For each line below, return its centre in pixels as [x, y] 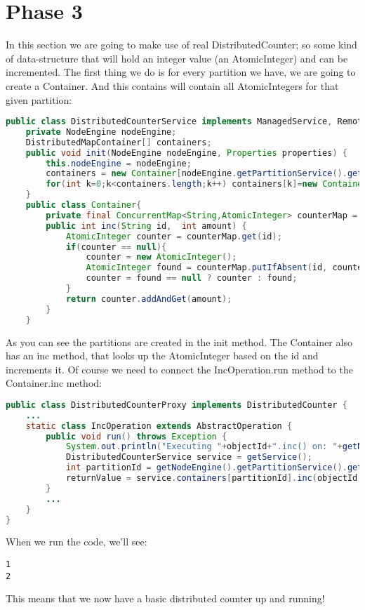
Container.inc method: [54, 383]
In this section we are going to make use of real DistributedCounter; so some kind [181, 45]
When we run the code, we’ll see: [77, 542]
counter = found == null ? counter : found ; [192, 278]
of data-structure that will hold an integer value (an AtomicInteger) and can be [177, 58]
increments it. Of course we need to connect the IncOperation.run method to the [179, 369]
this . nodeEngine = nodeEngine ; [119, 163]
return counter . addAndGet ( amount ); [149, 299]
